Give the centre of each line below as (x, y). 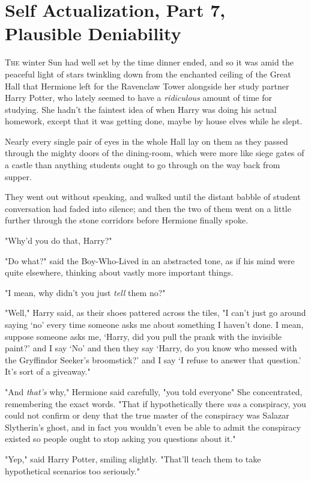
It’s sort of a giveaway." (48, 371)
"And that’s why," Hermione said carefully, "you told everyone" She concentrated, (154, 391)
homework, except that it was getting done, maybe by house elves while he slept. (154, 121)
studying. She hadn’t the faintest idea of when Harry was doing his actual (141, 109)
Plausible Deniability (93, 33)
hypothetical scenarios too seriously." (72, 470)
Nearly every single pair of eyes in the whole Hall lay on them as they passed (146, 141)
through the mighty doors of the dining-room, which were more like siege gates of (155, 153)
